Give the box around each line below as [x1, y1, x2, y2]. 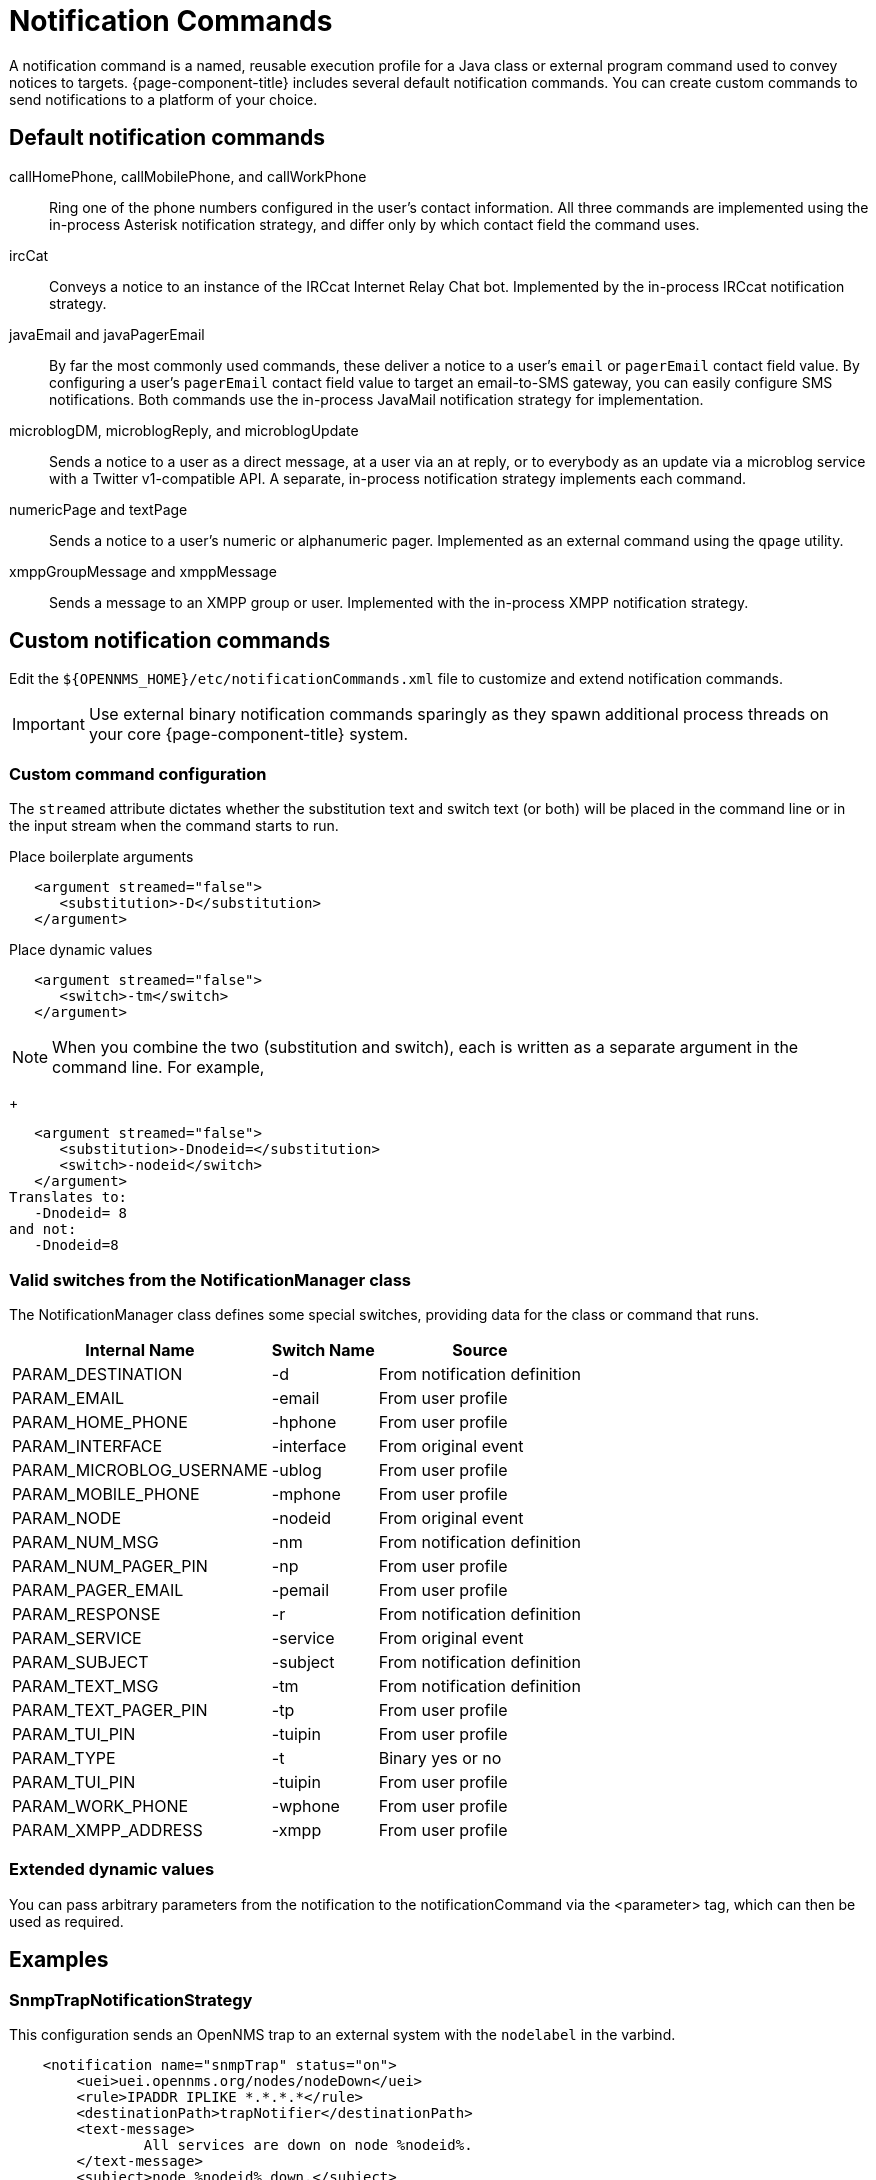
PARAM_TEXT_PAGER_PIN [12, 1699, 208, 1720]
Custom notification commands [9, 628, 331, 654]
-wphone [271, 1795, 340, 1816]
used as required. [9, 1912, 124, 1930]
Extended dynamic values [9, 1859, 215, 1880]
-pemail [271, 1579, 330, 1600]
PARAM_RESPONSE [12, 1603, 161, 1624]
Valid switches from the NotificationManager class [9, 1269, 412, 1290]
